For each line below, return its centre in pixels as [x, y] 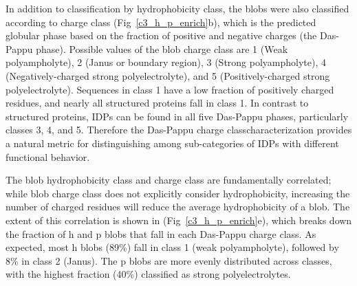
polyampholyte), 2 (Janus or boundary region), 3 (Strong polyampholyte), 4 [166, 62]
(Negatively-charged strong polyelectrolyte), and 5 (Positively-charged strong [168, 75]
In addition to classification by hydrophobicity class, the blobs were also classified [177, 8]
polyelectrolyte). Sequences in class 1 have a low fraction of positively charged [170, 89]
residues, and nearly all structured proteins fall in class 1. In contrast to [157, 103]
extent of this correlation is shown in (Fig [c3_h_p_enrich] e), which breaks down [179, 220]
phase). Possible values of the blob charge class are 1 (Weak [162, 48]
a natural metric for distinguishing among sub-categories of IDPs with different [172, 143]
